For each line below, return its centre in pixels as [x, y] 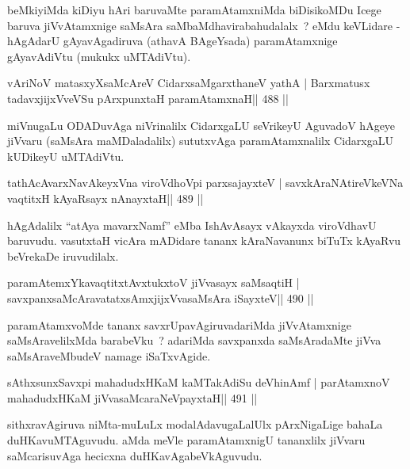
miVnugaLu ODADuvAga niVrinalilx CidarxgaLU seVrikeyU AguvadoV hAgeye [201, 125]
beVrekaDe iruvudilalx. [63, 255]
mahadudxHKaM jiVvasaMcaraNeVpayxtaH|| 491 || [132, 397]
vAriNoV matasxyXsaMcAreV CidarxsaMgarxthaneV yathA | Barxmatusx [189, 83]
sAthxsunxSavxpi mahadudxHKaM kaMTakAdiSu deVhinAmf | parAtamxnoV [199, 382]
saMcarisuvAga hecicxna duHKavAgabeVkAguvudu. [135, 455]
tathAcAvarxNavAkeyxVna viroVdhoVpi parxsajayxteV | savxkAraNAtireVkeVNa [205, 183]
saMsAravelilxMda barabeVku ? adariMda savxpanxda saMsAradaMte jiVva [194, 340]
